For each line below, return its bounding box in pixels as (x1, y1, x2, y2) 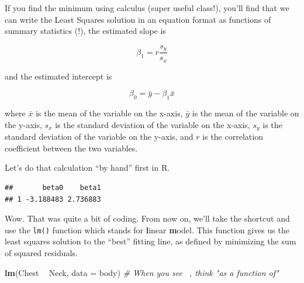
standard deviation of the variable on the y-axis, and (5, 130, 194, 143)
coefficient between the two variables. (5, 141, 138, 154)
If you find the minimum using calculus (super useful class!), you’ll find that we (5, 2, 289, 13)
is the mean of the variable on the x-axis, (36, 107, 183, 119)
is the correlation (202, 130, 263, 143)
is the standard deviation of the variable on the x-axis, (55, 118, 250, 130)
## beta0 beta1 (5, 183, 101, 192)
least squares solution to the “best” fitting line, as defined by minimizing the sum (5, 235, 296, 247)
